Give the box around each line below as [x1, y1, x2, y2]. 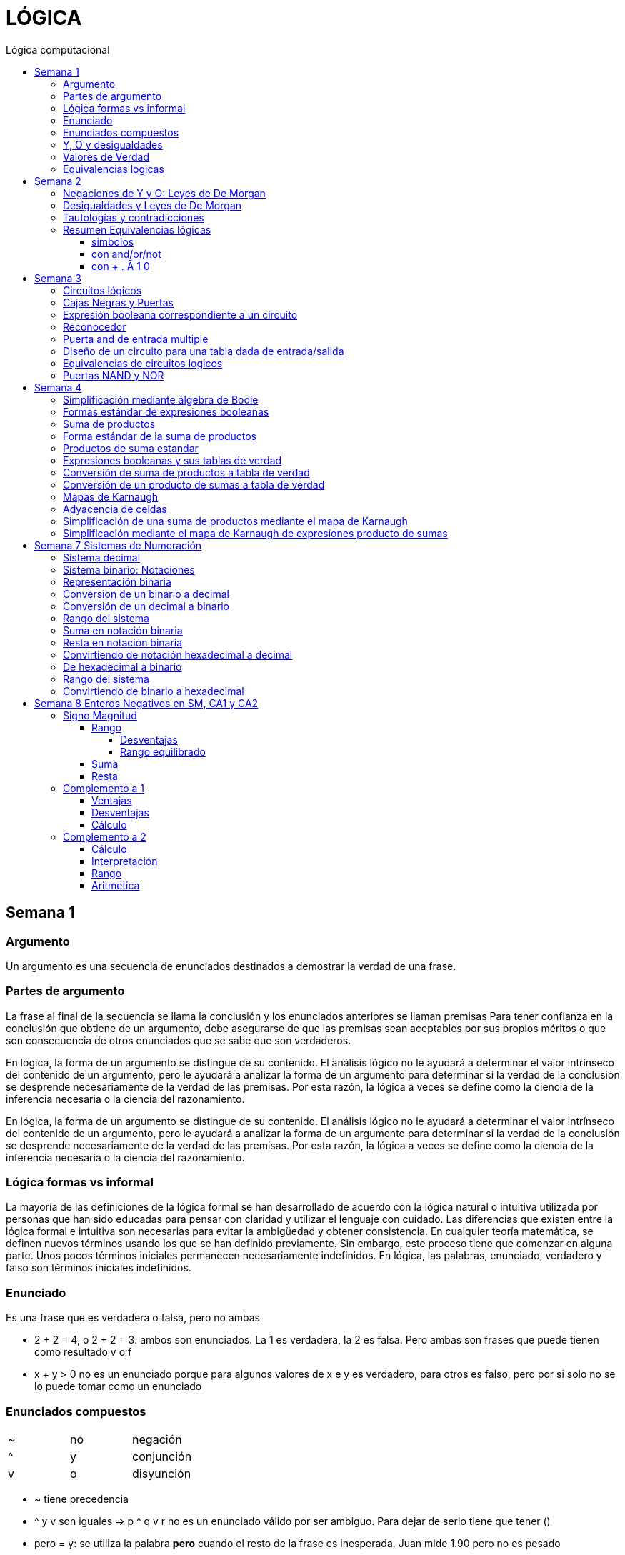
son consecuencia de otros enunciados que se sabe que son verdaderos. [6, 1034, 351, 1046]
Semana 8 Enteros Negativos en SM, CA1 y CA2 [34, 696, 259, 709]
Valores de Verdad [63, 150, 149, 163]
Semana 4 [34, 381, 82, 394]
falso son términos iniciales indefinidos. [6, 1261, 191, 1274]
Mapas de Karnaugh [63, 490, 159, 503]
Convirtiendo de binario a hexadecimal [63, 684, 244, 697]
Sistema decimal [63, 551, 141, 564]
